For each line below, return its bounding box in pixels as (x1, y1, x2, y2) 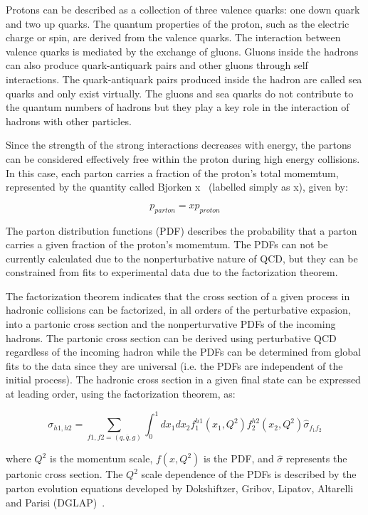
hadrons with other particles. (6, 113, 132, 128)
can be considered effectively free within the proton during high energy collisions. (6, 151, 360, 166)
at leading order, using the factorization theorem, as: (6, 386, 236, 401)
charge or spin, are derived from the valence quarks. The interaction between (6, 30, 341, 45)
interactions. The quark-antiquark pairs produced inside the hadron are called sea (6, 71, 362, 86)
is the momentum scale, (49, 451, 153, 466)
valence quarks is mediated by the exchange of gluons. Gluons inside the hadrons (6, 43, 359, 58)
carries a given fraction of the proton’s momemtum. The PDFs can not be (6, 237, 328, 252)
